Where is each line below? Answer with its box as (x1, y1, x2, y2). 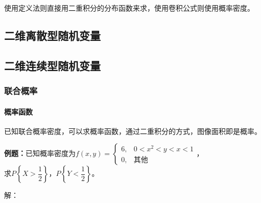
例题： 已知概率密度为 (4, 148, 76, 159)
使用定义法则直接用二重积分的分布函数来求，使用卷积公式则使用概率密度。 (4, 3, 254, 13)
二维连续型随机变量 (4, 57, 101, 73)
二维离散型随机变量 (4, 27, 101, 43)
